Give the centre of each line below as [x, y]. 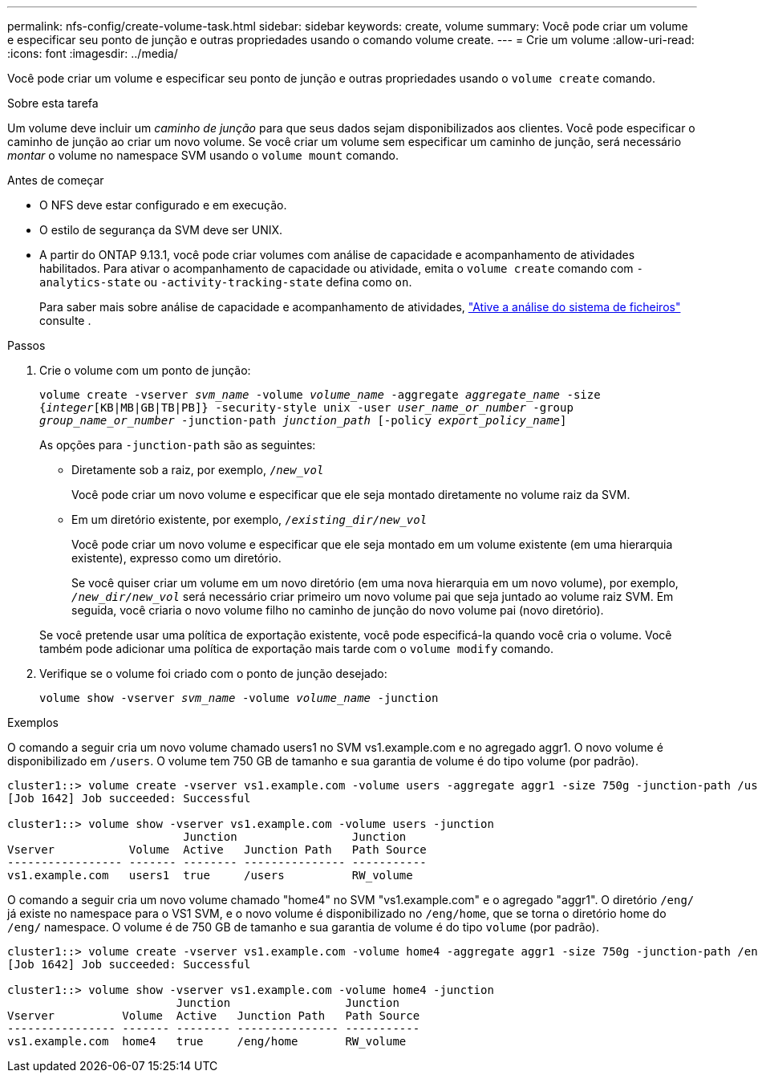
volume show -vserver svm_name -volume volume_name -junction [239, 698]
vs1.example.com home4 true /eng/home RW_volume [207, 1041]
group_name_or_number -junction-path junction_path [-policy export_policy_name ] [303, 420]
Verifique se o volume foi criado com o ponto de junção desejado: [213, 673]
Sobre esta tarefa [53, 103]
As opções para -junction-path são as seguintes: [178, 445]
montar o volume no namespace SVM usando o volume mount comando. [203, 155]
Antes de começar [56, 180]
